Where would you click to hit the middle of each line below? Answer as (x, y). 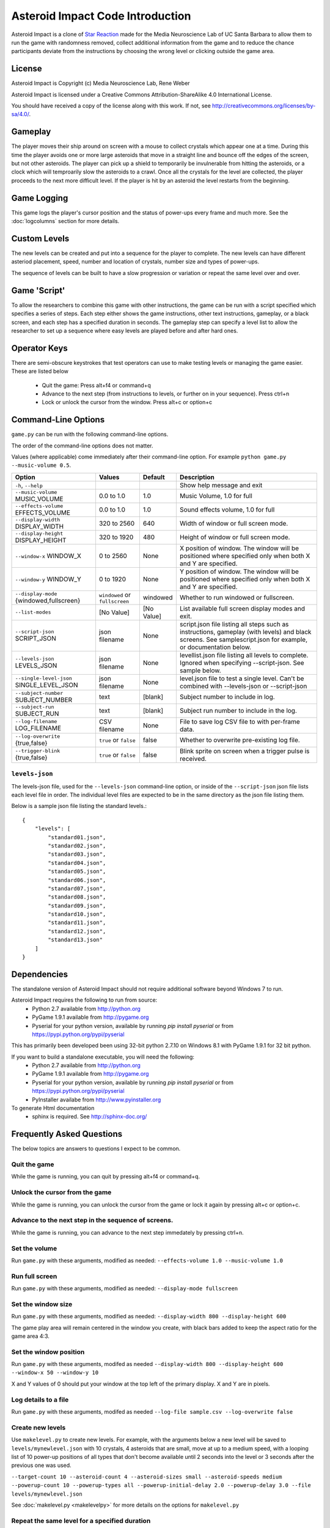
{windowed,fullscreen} (48, 600)
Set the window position (48, 1352)
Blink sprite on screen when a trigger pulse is (244, 751)
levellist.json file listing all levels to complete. (244, 655)
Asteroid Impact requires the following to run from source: (84, 1000)
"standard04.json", (77, 863)
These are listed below (40, 371)
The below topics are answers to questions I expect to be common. (96, 1148)
